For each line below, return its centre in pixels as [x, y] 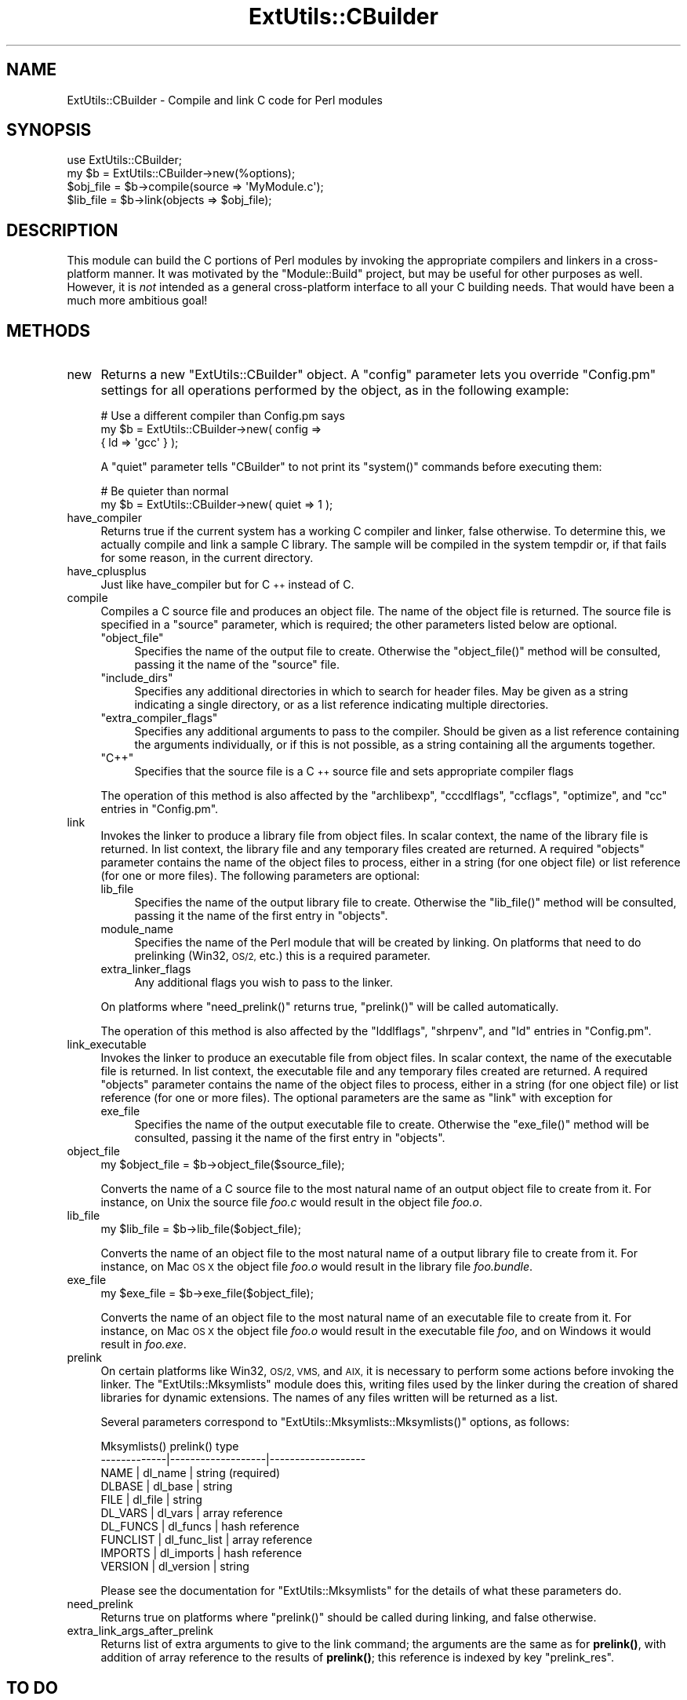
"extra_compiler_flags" [159, 718]
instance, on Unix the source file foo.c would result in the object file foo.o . [291, 1202]
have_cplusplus [107, 571]
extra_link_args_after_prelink [140, 1631]
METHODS [49, 330]
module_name [137, 929]
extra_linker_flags [146, 969]
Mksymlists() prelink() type [170, 1446]
